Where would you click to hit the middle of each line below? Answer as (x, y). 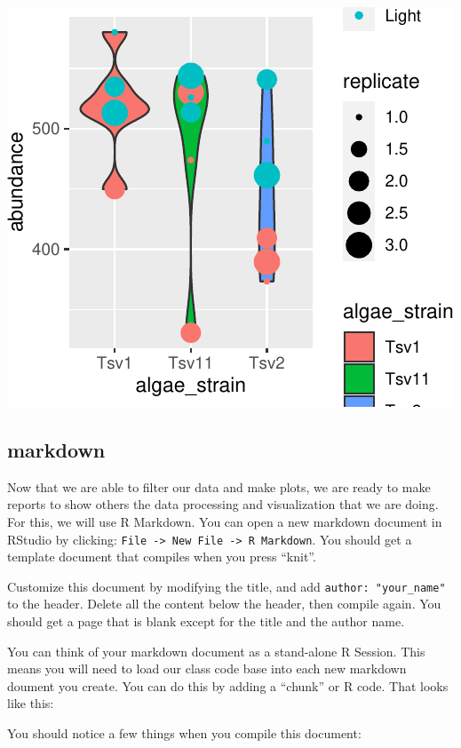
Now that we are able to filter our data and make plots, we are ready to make (219, 486)
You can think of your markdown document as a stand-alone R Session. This (216, 651)
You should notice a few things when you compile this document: (184, 733)
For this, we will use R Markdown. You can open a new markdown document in (225, 521)
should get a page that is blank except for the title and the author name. (206, 621)
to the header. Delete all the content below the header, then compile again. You (224, 604)
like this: (31, 703)
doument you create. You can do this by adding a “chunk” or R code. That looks (228, 685)
